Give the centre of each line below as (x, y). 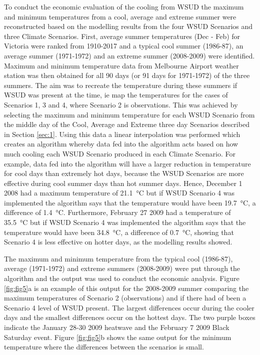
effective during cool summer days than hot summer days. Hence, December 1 (123, 183)
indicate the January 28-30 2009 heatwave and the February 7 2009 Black (117, 327)
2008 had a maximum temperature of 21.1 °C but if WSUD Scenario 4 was (119, 193)
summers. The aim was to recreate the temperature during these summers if (121, 85)
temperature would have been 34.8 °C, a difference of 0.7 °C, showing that (119, 232)
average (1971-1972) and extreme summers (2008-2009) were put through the (122, 268)
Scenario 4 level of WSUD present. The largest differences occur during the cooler (129, 307)
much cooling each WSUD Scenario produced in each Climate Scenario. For (120, 153)
